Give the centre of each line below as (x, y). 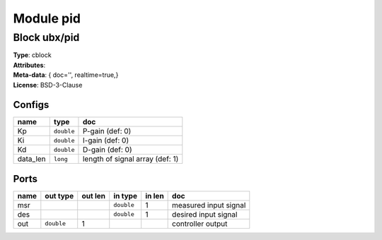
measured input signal (209, 205)
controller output (200, 224)
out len (94, 196)
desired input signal (205, 214)
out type (59, 196)
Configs (31, 105)
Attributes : (29, 65)
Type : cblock (33, 55)
